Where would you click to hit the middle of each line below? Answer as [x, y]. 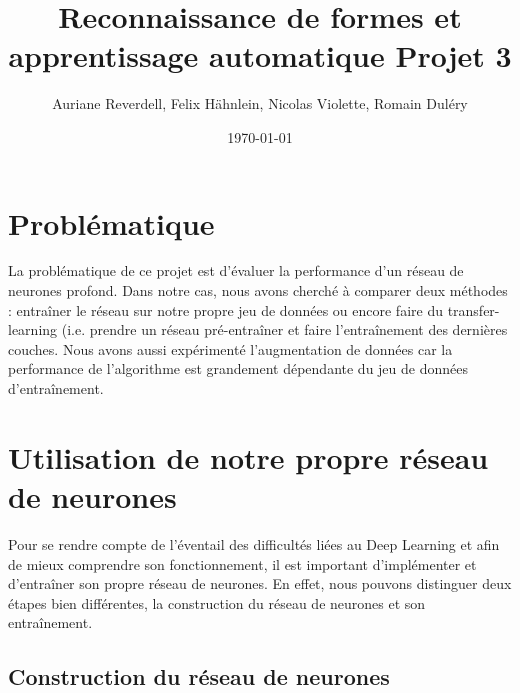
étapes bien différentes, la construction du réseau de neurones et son [217, 602]
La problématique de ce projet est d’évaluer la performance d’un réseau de [236, 270]
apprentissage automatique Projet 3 [260, 55]
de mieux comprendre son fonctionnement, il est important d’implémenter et [242, 563]
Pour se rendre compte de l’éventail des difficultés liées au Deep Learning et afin [254, 543]
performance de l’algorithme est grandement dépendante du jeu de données [238, 368]
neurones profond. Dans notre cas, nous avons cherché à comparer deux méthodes [258, 290]
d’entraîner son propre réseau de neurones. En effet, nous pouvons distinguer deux [260, 583]
